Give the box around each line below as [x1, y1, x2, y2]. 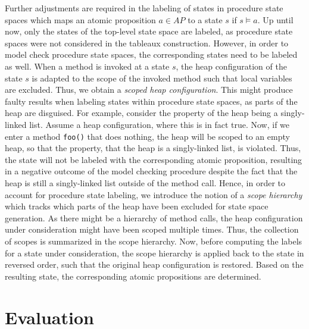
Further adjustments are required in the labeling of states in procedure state [5, 2, 283, 14]
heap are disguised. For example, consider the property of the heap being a [5, 106, 278, 119]
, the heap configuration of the [176, 59, 287, 72]
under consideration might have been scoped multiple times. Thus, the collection [5, 223, 299, 236]
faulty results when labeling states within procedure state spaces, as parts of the [5, 95, 298, 107]
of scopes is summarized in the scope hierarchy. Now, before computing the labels [5, 234, 302, 247]
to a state [188, 13, 223, 26]
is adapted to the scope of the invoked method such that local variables [32, 71, 292, 84]
